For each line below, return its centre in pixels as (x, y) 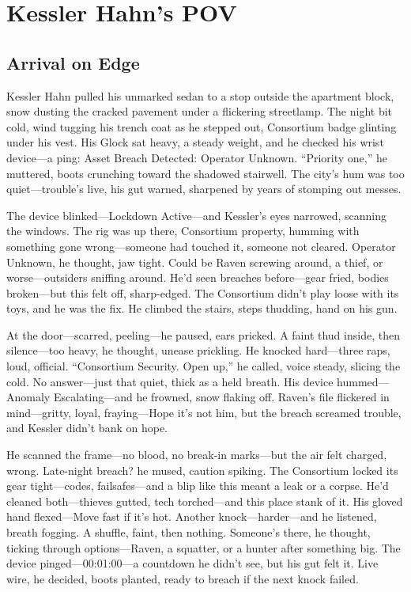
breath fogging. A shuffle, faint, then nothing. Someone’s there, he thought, (189, 532)
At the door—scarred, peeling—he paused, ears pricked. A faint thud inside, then (203, 334)
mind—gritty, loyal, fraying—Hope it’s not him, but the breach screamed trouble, (204, 412)
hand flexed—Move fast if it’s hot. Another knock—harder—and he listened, (192, 516)
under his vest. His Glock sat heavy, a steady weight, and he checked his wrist (195, 142)
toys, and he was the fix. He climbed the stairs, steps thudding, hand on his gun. (202, 308)
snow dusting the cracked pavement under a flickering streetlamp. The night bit (200, 111)
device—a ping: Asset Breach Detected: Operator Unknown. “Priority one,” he (197, 157)
